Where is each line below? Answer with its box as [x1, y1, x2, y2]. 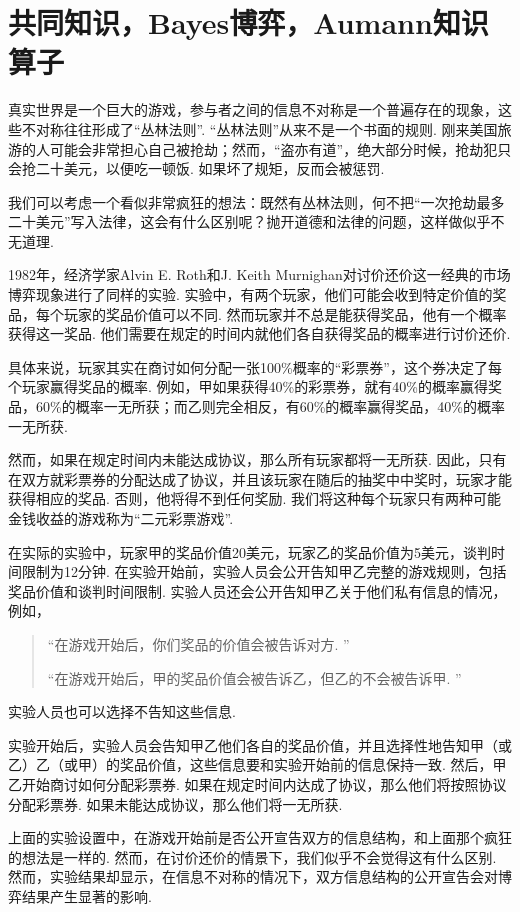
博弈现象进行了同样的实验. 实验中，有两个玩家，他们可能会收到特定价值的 [8, 284, 493, 305]
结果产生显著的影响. [21, 885, 152, 906]
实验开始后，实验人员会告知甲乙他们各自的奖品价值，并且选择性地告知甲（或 [8, 734, 512, 755]
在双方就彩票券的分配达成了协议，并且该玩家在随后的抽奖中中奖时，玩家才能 [8, 468, 512, 489]
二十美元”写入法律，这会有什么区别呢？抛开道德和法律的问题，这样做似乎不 [8, 211, 505, 232]
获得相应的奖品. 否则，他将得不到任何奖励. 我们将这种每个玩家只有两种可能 [8, 488, 502, 509]
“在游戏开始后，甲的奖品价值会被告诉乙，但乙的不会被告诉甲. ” [47, 667, 462, 688]
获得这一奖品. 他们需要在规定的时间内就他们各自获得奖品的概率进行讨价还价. [8, 323, 511, 344]
